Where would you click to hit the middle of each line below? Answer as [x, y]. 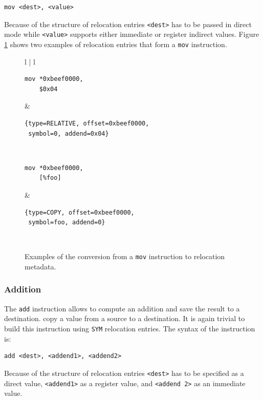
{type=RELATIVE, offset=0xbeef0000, [87, 123]
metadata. [40, 266]
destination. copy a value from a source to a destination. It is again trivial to [125, 318]
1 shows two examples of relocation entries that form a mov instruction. [116, 44]
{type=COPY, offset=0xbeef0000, [80, 212]
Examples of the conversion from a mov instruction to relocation [125, 256]
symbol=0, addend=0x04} [69, 133]
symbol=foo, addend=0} [67, 223]
